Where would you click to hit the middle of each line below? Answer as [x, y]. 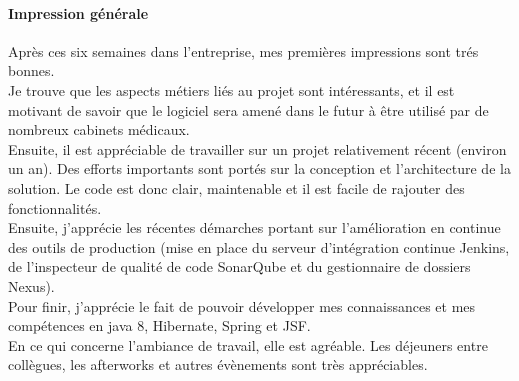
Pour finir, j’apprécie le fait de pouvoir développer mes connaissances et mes [242, 305]
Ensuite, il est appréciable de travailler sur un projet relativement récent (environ [257, 148]
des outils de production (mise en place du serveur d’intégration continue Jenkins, [259, 246]
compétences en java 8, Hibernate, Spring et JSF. [159, 325]
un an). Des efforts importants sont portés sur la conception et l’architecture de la [259, 168]
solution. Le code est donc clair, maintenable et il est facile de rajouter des [236, 187]
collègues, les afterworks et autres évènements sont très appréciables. [218, 364]
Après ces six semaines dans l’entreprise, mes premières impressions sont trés [243, 50]
